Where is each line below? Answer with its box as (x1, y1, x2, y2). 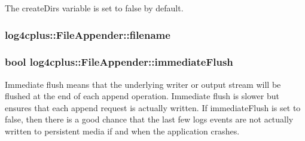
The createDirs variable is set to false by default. (5, 2, 184, 14)
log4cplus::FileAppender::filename (5, 27, 170, 42)
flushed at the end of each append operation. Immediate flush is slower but (5, 90, 279, 102)
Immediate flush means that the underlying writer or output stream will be (5, 78, 281, 90)
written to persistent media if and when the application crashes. (5, 125, 240, 137)
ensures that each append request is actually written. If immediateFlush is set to (5, 101, 301, 114)
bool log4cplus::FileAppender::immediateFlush (5, 54, 233, 69)
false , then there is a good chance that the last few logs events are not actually (5, 113, 294, 125)
